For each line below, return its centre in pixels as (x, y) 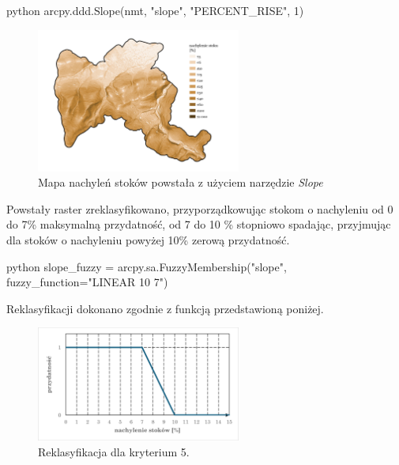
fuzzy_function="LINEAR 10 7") (87, 282)
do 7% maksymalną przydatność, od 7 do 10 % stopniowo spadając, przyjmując (199, 224)
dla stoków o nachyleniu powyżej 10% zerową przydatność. (148, 240)
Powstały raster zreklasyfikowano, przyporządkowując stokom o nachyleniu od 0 (200, 208)
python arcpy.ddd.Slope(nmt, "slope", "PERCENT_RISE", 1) (155, 10)
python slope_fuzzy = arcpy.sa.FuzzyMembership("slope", (147, 266)
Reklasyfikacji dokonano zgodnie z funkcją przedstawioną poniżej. (165, 308)
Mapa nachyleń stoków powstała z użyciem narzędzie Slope (181, 182)
